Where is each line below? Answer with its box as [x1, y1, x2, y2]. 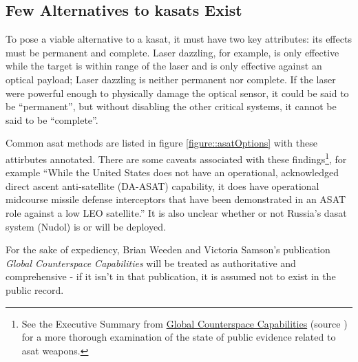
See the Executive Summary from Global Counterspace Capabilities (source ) [21, 316, 348, 330]
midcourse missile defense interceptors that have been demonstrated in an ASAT [6, 192, 346, 206]
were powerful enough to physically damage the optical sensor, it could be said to [6, 85, 349, 100]
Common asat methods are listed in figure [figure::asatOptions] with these [6, 136, 317, 150]
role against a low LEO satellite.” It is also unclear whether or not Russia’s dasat [6, 205, 347, 220]
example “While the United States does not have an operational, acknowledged [6, 165, 339, 180]
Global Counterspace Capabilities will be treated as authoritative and [6, 255, 296, 270]
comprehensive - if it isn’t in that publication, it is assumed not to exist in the [6, 269, 336, 284]
